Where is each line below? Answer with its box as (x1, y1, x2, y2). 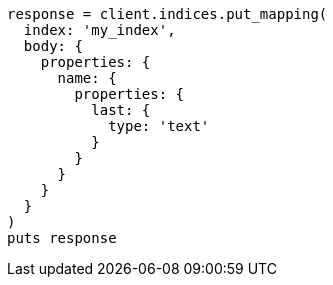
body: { (23, 38, 83, 54)
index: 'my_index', (23, 22, 176, 38)
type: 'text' (108, 118, 210, 134)
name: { (57, 70, 117, 86)
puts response (7, 230, 117, 246)
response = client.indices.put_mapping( (7, 6, 328, 22)
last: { (91, 102, 151, 118)
